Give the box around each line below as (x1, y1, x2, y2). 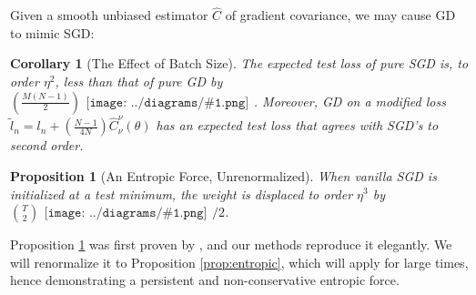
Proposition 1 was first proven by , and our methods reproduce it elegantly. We (10, 235, 452, 254)
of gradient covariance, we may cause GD (225, 5, 456, 25)
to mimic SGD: (10, 23, 95, 42)
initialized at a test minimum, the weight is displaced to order (10, 184, 353, 203)
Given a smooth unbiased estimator (10, 5, 208, 25)
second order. (10, 136, 84, 155)
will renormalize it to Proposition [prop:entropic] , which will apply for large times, (10, 252, 469, 271)
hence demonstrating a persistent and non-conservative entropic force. (10, 270, 400, 290)
